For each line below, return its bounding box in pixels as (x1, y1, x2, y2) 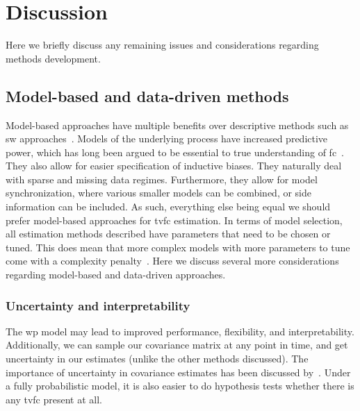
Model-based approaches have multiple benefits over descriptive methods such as (6, 117, 349, 132)
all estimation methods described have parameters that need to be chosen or (6, 226, 331, 241)
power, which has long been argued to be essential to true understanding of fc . (6, 144, 344, 159)
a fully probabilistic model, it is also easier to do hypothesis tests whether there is (6, 378, 354, 393)
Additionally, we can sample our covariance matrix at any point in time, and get (6, 337, 348, 352)
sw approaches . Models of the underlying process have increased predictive (6, 131, 328, 146)
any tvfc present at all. (6, 392, 102, 406)
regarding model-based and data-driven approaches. (6, 267, 226, 282)
